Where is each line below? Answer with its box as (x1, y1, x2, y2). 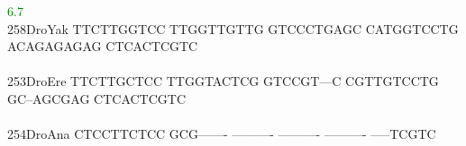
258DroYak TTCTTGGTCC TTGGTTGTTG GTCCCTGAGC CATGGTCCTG (7, 19, 459, 38)
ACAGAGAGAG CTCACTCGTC (7, 37, 198, 56)
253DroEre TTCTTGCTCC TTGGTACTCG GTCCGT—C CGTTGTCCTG (7, 72, 439, 90)
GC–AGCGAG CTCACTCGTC (7, 89, 187, 107)
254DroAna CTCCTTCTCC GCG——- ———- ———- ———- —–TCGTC (7, 125, 436, 143)
